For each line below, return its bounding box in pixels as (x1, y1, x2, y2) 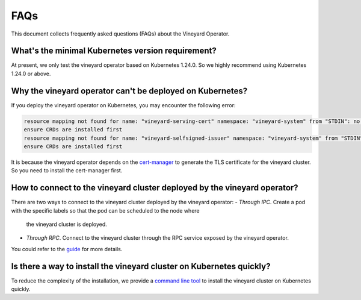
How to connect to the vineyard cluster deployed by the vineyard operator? (11, 183, 298, 193)
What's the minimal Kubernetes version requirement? (11, 46, 217, 56)
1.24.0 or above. (11, 70, 51, 77)
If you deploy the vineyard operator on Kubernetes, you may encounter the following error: (11, 101, 236, 108)
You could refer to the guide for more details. (11, 245, 123, 252)
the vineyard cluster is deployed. (26, 220, 108, 228)
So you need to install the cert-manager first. (11, 167, 123, 174)
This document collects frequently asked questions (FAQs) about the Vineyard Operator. (11, 30, 230, 37)
